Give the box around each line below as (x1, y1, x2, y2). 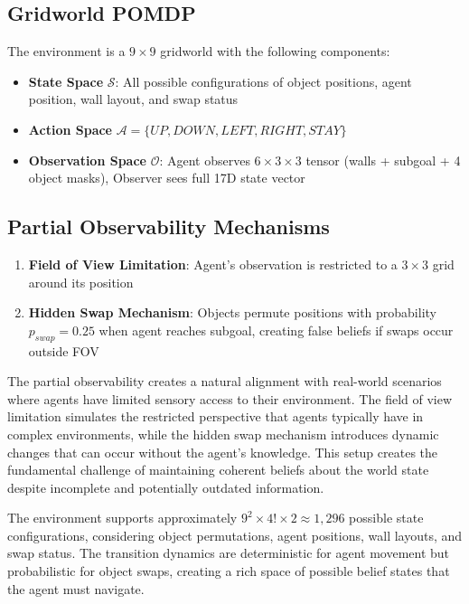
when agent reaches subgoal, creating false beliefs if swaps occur (98, 320, 454, 339)
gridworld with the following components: (160, 42, 390, 61)
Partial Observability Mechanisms (7, 212, 330, 241)
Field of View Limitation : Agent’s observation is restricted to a (28, 254, 398, 273)
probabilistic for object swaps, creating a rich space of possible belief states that (7, 562, 450, 580)
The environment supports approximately (7, 508, 238, 527)
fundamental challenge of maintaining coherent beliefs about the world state (7, 460, 429, 479)
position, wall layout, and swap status (28, 90, 239, 109)
